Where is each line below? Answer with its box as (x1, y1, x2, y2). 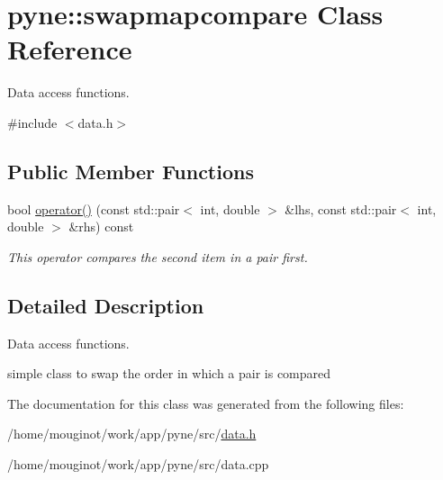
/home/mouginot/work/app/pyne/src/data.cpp (7, 455, 269, 474)
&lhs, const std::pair (285, 199, 397, 218)
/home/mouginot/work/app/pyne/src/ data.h (7, 424, 257, 443)
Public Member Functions (7, 157, 254, 185)
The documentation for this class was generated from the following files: (7, 394, 404, 412)
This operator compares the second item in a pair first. (7, 247, 308, 266)
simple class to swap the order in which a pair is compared (7, 364, 331, 383)
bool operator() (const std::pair (7, 199, 180, 218)
